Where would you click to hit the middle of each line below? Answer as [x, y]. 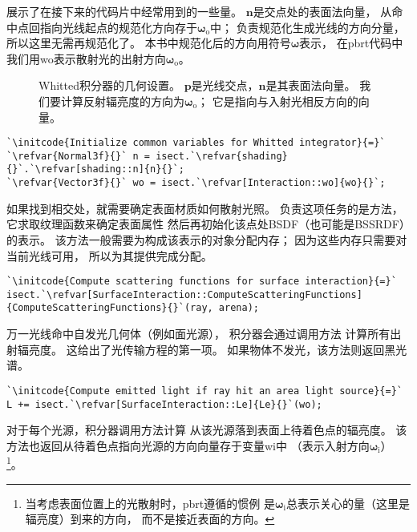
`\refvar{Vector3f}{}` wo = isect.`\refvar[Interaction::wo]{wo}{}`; [196, 183]
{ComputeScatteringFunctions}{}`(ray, [110, 308]
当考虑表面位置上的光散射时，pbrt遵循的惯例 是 [150, 503]
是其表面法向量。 [311, 85]
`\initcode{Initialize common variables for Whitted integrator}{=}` [196, 143]
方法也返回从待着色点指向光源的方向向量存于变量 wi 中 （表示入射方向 [188, 445]
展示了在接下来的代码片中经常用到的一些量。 [124, 11]
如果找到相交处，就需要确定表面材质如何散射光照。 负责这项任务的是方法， [205, 208]
